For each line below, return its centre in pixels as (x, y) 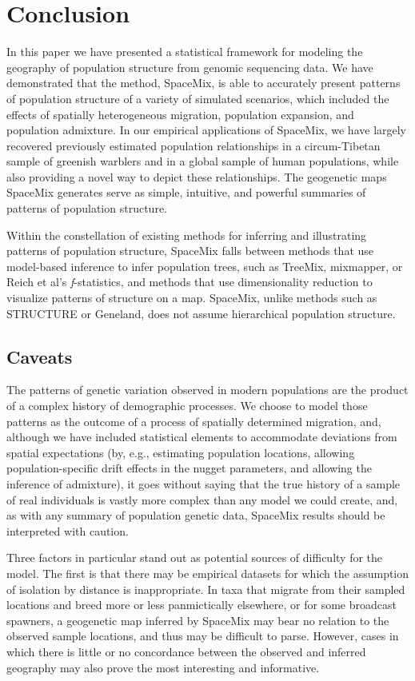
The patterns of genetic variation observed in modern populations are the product (207, 390)
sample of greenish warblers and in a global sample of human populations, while (203, 161)
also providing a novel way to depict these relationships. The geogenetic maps (197, 176)
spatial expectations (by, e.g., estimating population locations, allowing (181, 452)
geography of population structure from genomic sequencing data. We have (190, 67)
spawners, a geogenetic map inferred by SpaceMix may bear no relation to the (198, 620)
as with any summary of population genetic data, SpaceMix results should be (196, 515)
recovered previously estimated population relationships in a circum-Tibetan (194, 145)
